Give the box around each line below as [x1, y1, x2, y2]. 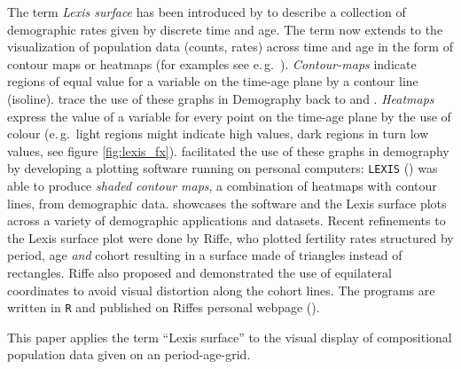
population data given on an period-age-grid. [7, 345, 251, 364]
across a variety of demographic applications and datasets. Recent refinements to [7, 211, 446, 230]
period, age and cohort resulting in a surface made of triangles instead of [7, 246, 402, 264]
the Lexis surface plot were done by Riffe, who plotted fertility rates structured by [7, 228, 454, 247]
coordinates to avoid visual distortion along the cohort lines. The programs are [7, 280, 435, 299]
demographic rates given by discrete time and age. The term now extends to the [7, 20, 443, 38]
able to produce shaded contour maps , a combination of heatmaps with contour [7, 177, 437, 194]
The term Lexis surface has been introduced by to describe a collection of [7, 3, 406, 20]
